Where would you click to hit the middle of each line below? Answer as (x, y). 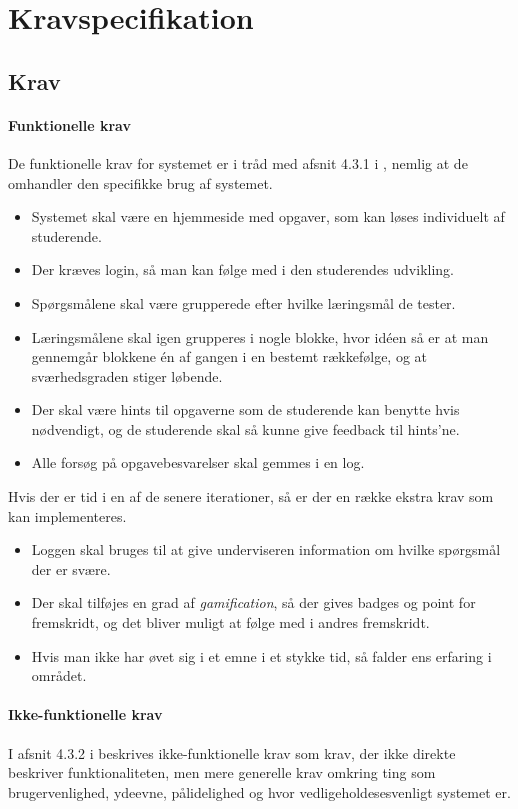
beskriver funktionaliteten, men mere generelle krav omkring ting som (222, 772)
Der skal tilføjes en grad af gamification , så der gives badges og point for (253, 602)
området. (59, 675)
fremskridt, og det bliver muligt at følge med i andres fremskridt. (230, 622)
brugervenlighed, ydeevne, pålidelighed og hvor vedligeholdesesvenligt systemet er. (259, 791)
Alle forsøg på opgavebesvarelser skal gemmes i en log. (198, 462)
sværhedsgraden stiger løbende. (127, 375)
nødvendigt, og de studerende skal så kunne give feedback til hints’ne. (245, 428)
